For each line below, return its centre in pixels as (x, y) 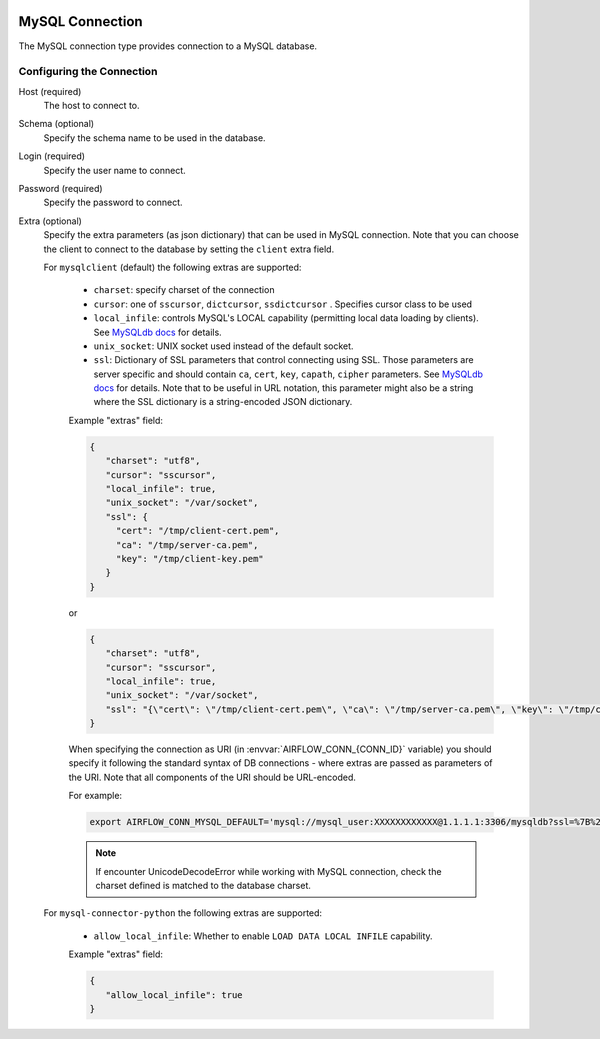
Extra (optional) (50, 221)
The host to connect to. (91, 106)
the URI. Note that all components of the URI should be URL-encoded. (212, 777)
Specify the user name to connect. (115, 170)
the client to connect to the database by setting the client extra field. (189, 249)
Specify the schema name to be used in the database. (154, 137)
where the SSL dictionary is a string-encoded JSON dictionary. (223, 402)
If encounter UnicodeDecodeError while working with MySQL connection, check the (268, 871)
